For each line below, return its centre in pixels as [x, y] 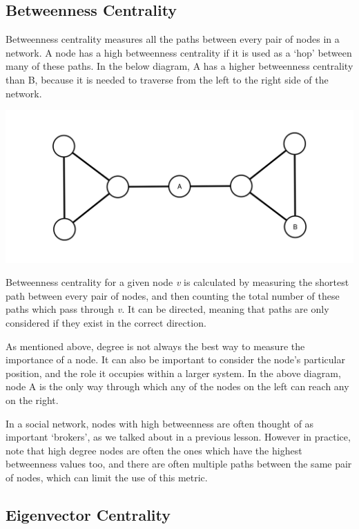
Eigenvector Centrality [88, 514]
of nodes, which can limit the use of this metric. [107, 477]
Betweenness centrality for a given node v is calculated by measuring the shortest [177, 282]
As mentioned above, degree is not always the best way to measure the [155, 346]
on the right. [32, 400]
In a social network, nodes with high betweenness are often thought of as [160, 423]
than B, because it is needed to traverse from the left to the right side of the [167, 79]
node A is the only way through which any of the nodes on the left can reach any [177, 386]
